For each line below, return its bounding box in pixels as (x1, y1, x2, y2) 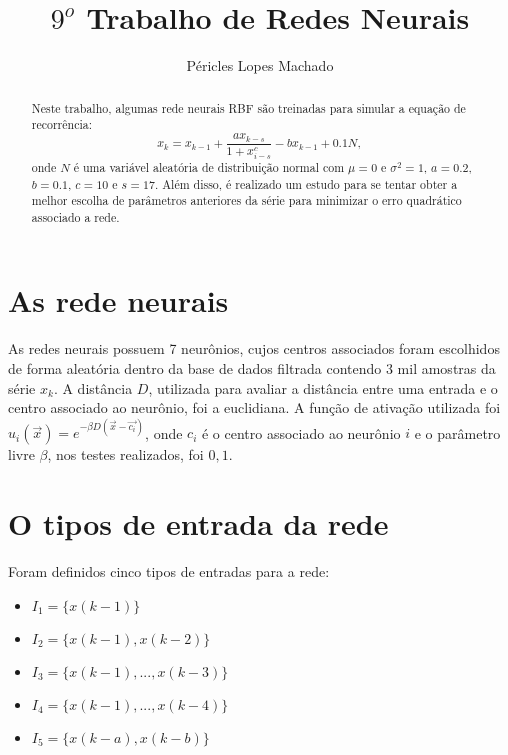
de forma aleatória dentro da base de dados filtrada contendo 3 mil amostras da (8, 358, 496, 378)
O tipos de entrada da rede (8, 503, 389, 544)
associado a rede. (31, 208, 120, 225)
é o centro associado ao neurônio (201, 422, 401, 443)
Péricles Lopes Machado (186, 55, 334, 76)
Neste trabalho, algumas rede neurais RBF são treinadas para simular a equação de (31, 99, 466, 116)
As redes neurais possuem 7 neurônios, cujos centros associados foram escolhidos (8, 338, 500, 359)
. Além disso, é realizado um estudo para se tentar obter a (154, 175, 458, 192)
